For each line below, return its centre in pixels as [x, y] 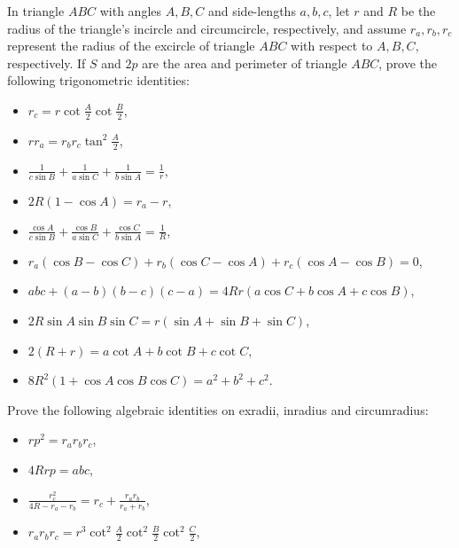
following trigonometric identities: [98, 80]
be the [418, 11]
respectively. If [47, 63]
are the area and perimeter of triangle [245, 63]
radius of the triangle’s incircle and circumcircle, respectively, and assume [207, 28]
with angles [131, 11]
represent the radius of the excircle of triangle [131, 46]
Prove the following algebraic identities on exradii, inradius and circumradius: [218, 409]
